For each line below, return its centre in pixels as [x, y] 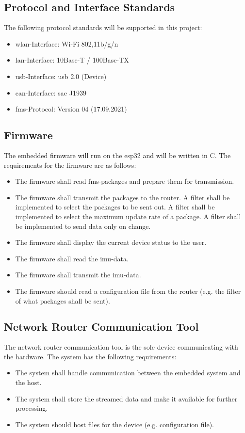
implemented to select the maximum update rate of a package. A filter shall [128, 216]
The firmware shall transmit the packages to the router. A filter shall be [122, 197]
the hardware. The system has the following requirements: [90, 356]
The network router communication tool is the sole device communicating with [121, 347]
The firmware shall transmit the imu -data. [78, 275]
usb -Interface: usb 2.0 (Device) [61, 76]
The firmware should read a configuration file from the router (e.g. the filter [128, 291]
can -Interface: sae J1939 [51, 92]
